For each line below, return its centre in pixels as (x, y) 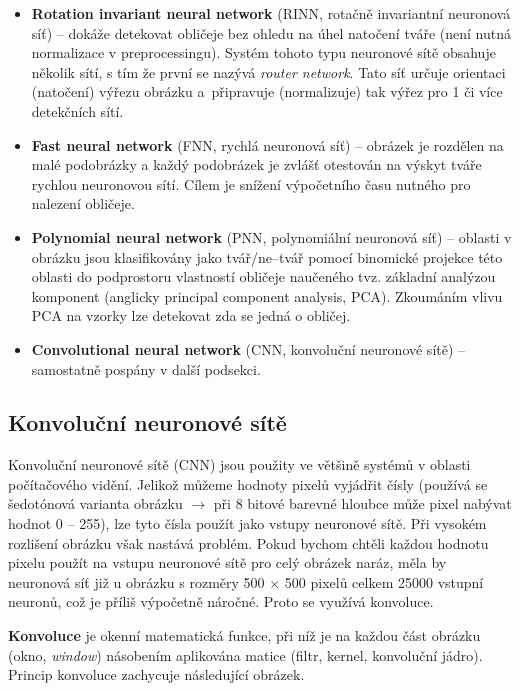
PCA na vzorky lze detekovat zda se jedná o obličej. (191, 315)
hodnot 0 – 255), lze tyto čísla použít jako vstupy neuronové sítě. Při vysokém (247, 523)
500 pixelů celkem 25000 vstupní (384, 581)
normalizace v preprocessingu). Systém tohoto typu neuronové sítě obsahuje (263, 52)
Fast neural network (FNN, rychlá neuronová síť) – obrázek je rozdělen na (267, 144)
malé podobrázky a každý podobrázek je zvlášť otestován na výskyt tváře (256, 164)
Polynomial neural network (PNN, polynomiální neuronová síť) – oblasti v (271, 236)
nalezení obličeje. (83, 203)
